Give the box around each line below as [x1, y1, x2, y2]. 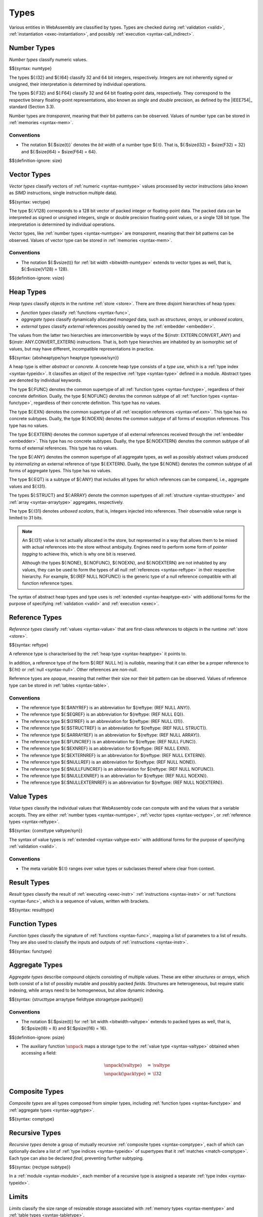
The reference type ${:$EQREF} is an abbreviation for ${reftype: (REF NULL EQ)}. [21, 711, 185, 718]
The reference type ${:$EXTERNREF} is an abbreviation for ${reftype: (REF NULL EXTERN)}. [21, 752, 207, 758]
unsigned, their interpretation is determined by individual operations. [9, 81, 147, 87]
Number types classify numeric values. [9, 56, 88, 62]
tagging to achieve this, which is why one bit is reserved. [22, 551, 136, 557]
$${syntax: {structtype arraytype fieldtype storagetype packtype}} [9, 996, 144, 1002]
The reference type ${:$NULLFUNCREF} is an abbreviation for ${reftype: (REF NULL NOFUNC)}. [21, 766, 215, 772]
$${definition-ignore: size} [9, 157, 62, 163]
